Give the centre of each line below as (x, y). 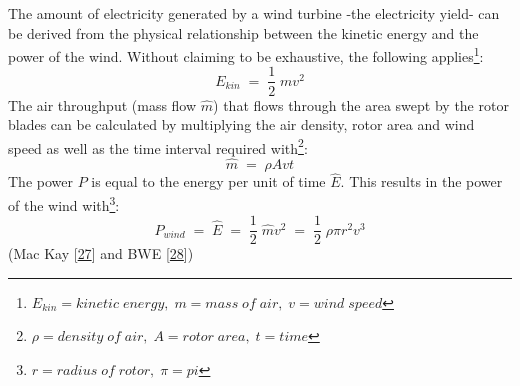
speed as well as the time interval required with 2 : (158, 146)
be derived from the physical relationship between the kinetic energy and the (243, 32)
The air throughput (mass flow (102, 104)
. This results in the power (421, 181)
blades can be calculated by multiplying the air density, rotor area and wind (241, 124)
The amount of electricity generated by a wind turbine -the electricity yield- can (254, 13)
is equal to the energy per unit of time (208, 181)
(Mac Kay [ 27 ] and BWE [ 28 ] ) (101, 253)
